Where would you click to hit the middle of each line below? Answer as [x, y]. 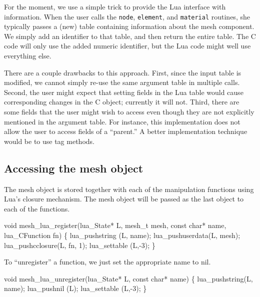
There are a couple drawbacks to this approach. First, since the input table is [123, 72]
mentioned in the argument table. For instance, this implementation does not [122, 121]
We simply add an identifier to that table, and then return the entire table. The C [130, 36]
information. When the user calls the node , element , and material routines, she [127, 16]
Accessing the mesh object [74, 168]
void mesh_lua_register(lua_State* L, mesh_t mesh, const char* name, [115, 225]
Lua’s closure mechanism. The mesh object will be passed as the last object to [124, 199]
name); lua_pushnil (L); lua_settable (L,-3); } [75, 288]
